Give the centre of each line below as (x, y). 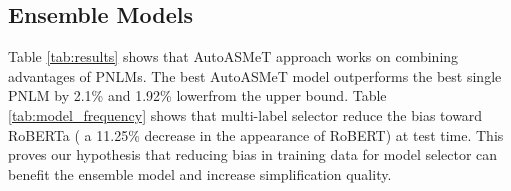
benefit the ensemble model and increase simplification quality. (200, 173)
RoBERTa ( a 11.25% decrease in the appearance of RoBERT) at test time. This (256, 134)
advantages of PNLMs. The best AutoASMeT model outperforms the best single (255, 75)
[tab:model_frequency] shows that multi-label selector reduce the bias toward (245, 114)
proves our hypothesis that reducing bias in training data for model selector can (253, 154)
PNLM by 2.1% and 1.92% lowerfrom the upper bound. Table (197, 95)
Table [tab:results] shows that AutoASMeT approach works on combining (233, 56)
